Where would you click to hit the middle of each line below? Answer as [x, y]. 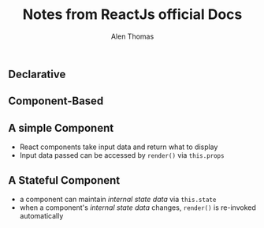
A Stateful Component [64, 180]
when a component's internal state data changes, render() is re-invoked [138, 207]
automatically [41, 215]
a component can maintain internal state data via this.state [118, 199]
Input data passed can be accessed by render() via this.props [122, 155]
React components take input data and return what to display [119, 147]
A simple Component [61, 128]
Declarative [37, 74]
